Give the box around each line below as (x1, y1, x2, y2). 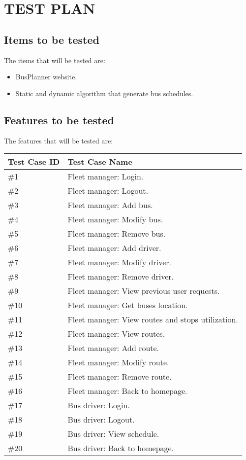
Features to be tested (4, 112, 114, 127)
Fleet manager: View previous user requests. (67, 285, 220, 297)
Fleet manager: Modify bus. (67, 213, 163, 225)
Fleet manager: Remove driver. (67, 271, 174, 283)
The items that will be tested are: (4, 55, 105, 65)
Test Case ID (8, 156, 60, 168)
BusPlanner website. (15, 71, 77, 82)
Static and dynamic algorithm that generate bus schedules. (15, 88, 193, 98)
